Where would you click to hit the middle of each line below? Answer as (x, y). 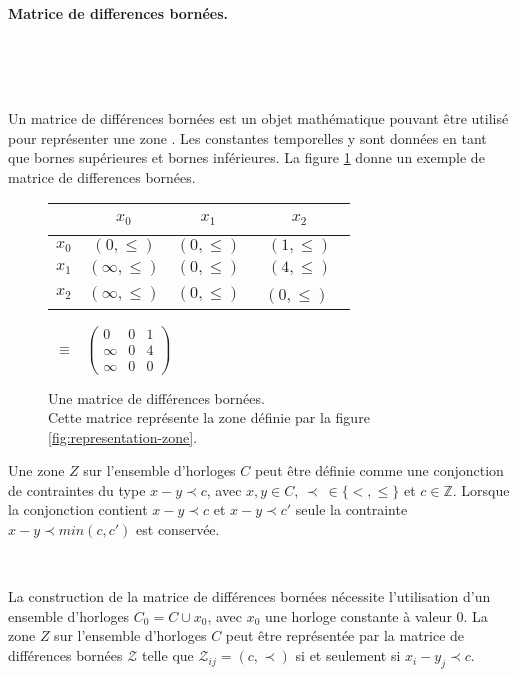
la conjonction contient (78, 509)
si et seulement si (348, 655)
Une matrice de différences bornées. (156, 397)
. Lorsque (481, 489)
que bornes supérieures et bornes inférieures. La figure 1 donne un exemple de (246, 157)
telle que (168, 655)
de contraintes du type (77, 489)
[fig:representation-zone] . (123, 436)
